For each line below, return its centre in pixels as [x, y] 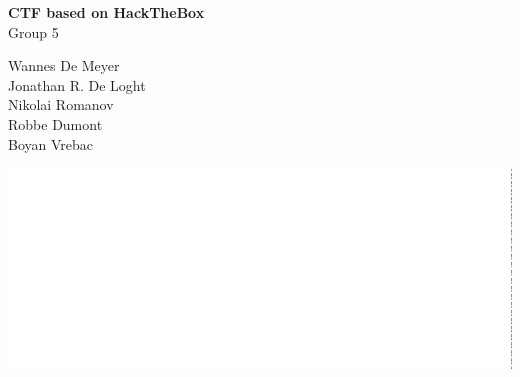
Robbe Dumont [55, 123]
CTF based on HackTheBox [106, 12]
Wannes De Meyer [64, 65]
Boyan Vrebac [51, 143]
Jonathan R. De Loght [77, 84]
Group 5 [33, 31]
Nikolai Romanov [61, 104]
